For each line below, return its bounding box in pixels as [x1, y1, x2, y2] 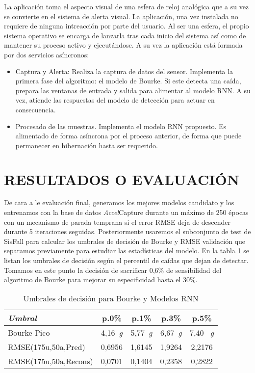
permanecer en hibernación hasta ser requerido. [15, 140, 158, 150]
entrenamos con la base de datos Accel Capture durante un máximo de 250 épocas [4, 207, 249, 217]
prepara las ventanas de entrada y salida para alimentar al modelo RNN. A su [15, 85, 251, 95]
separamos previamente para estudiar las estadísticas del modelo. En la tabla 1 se [4, 245, 249, 256]
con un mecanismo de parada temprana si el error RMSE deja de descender [4, 216, 231, 227]
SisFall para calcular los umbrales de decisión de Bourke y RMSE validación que [4, 236, 246, 246]
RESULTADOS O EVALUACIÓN [4, 169, 239, 189]
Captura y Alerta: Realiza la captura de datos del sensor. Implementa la [15, 66, 233, 76]
